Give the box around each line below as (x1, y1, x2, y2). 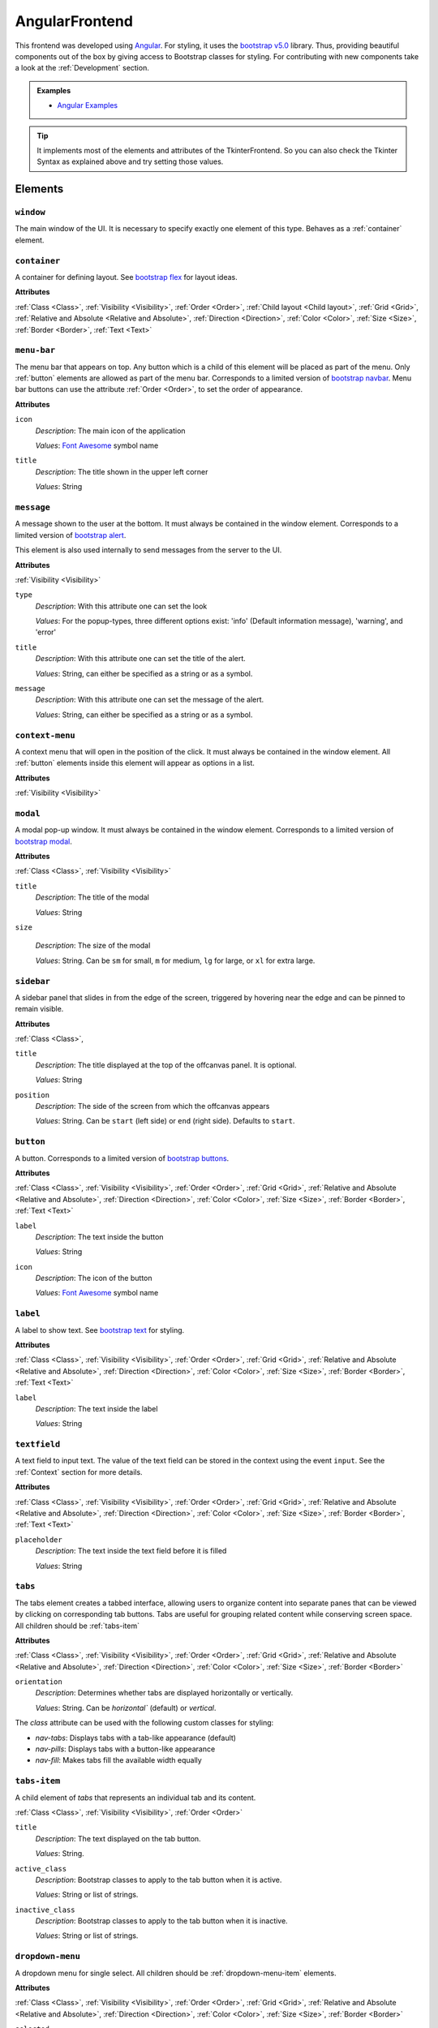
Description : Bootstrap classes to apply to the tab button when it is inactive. (35, 1916, 288, 1926)
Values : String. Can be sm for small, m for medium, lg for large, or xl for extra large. (35, 956, 316, 965)
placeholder (15, 1535, 62, 1545)
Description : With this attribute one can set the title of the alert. (35, 654, 247, 664)
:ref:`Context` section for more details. (15, 1467, 143, 1476)
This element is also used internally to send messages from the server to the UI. (15, 545, 282, 555)
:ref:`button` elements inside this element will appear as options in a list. (15, 758, 255, 768)
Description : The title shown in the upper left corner (35, 466, 208, 476)
